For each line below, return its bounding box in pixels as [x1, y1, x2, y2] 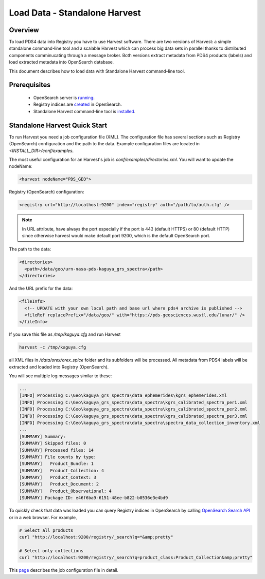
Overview [9, 26, 39, 34]
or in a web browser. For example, [9, 514, 77, 520]
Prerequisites [9, 81, 51, 89]
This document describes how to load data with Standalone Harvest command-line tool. [9, 68, 185, 74]
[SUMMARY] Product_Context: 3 [19, 475, 97, 480]
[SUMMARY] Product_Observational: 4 [19, 488, 112, 494]
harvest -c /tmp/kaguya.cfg [19, 345, 86, 350]
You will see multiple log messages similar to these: [9, 373, 112, 379]
